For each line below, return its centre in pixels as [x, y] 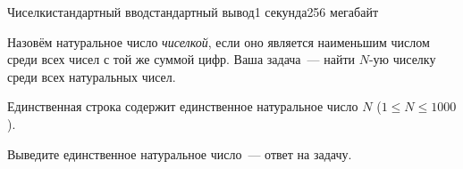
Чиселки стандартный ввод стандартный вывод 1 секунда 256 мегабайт [193, 12]
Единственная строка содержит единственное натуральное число [183, 106]
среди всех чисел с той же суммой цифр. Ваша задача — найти [181, 59]
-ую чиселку [402, 59]
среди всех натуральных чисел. [92, 76]
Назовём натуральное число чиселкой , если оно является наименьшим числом [219, 41]
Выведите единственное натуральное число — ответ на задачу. [180, 153]
